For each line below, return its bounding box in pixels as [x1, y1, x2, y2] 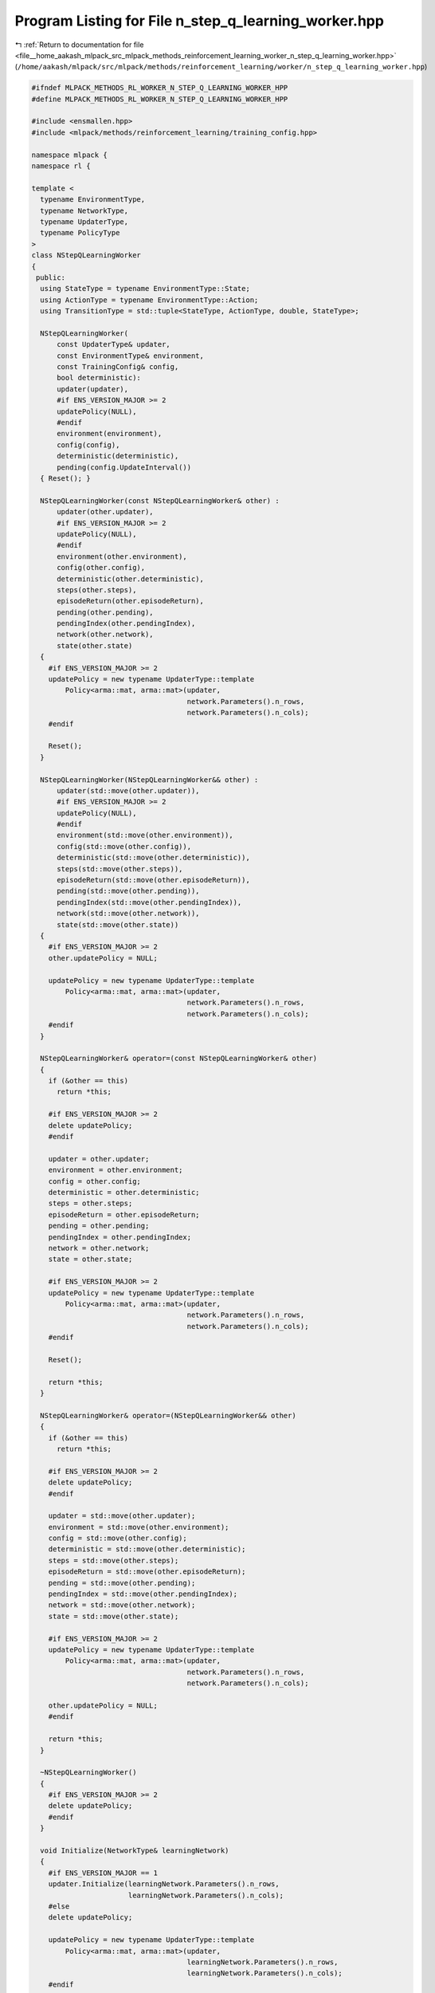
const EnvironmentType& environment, [57, 351, 205, 360]
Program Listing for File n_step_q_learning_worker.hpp [14, 12, 384, 29]
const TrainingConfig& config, [57, 363, 179, 371]
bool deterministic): [57, 373, 141, 383]
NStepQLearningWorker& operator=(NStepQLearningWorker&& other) [40, 1411, 296, 1420]
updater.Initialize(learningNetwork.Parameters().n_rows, [48, 1880, 280, 1889]
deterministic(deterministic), [57, 451, 179, 461]
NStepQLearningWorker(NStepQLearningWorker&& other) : [40, 775, 259, 784]
